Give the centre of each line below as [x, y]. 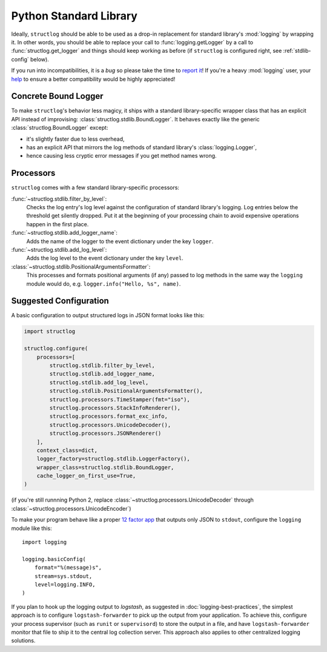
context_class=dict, [67, 450]
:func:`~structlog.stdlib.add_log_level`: [59, 250]
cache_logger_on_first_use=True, [86, 476]
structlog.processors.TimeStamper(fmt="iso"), [120, 399]
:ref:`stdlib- [297, 51]
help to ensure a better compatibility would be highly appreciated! [93, 79]
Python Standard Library [74, 16]
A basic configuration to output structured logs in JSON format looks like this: [108, 315]
